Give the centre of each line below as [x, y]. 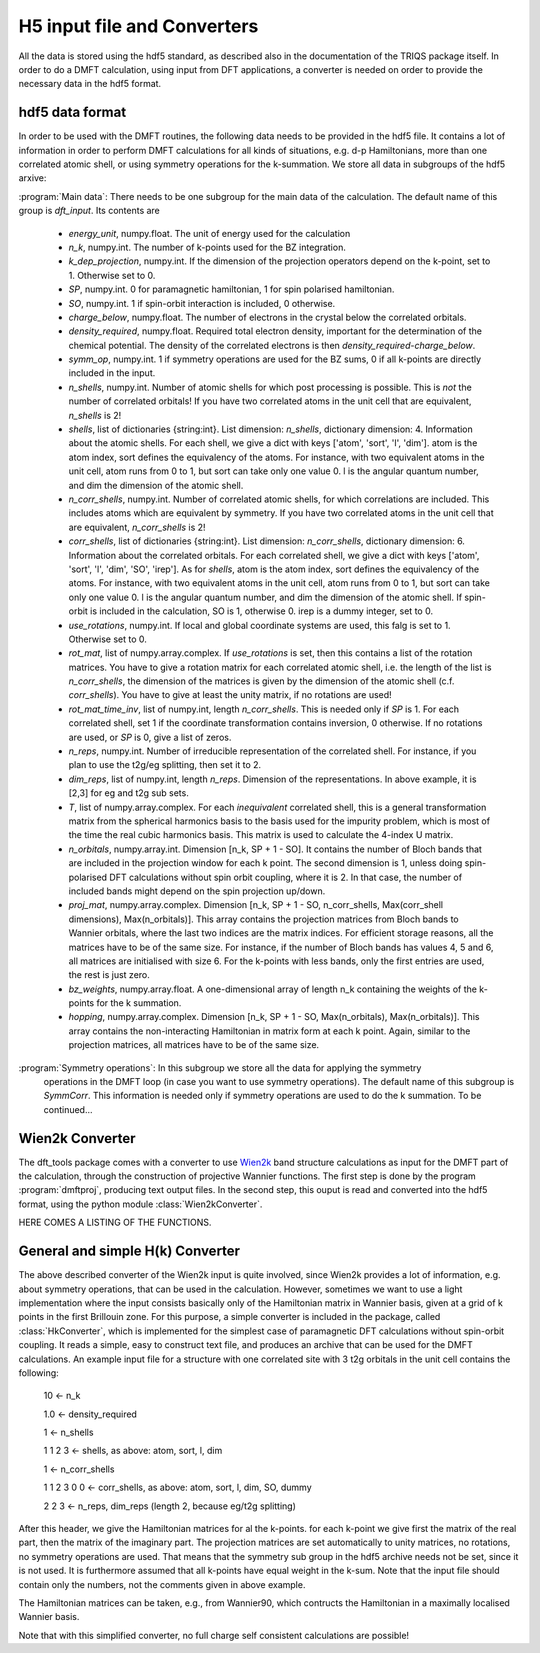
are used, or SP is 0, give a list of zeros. [150, 737]
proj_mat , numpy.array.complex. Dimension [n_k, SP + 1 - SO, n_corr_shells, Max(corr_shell [256, 905]
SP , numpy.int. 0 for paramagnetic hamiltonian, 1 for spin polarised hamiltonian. [231, 289]
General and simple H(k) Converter [129, 1251]
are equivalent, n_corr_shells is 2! [137, 527]
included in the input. [112, 373]
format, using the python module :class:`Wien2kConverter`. [140, 1204]
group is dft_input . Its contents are [89, 211]
